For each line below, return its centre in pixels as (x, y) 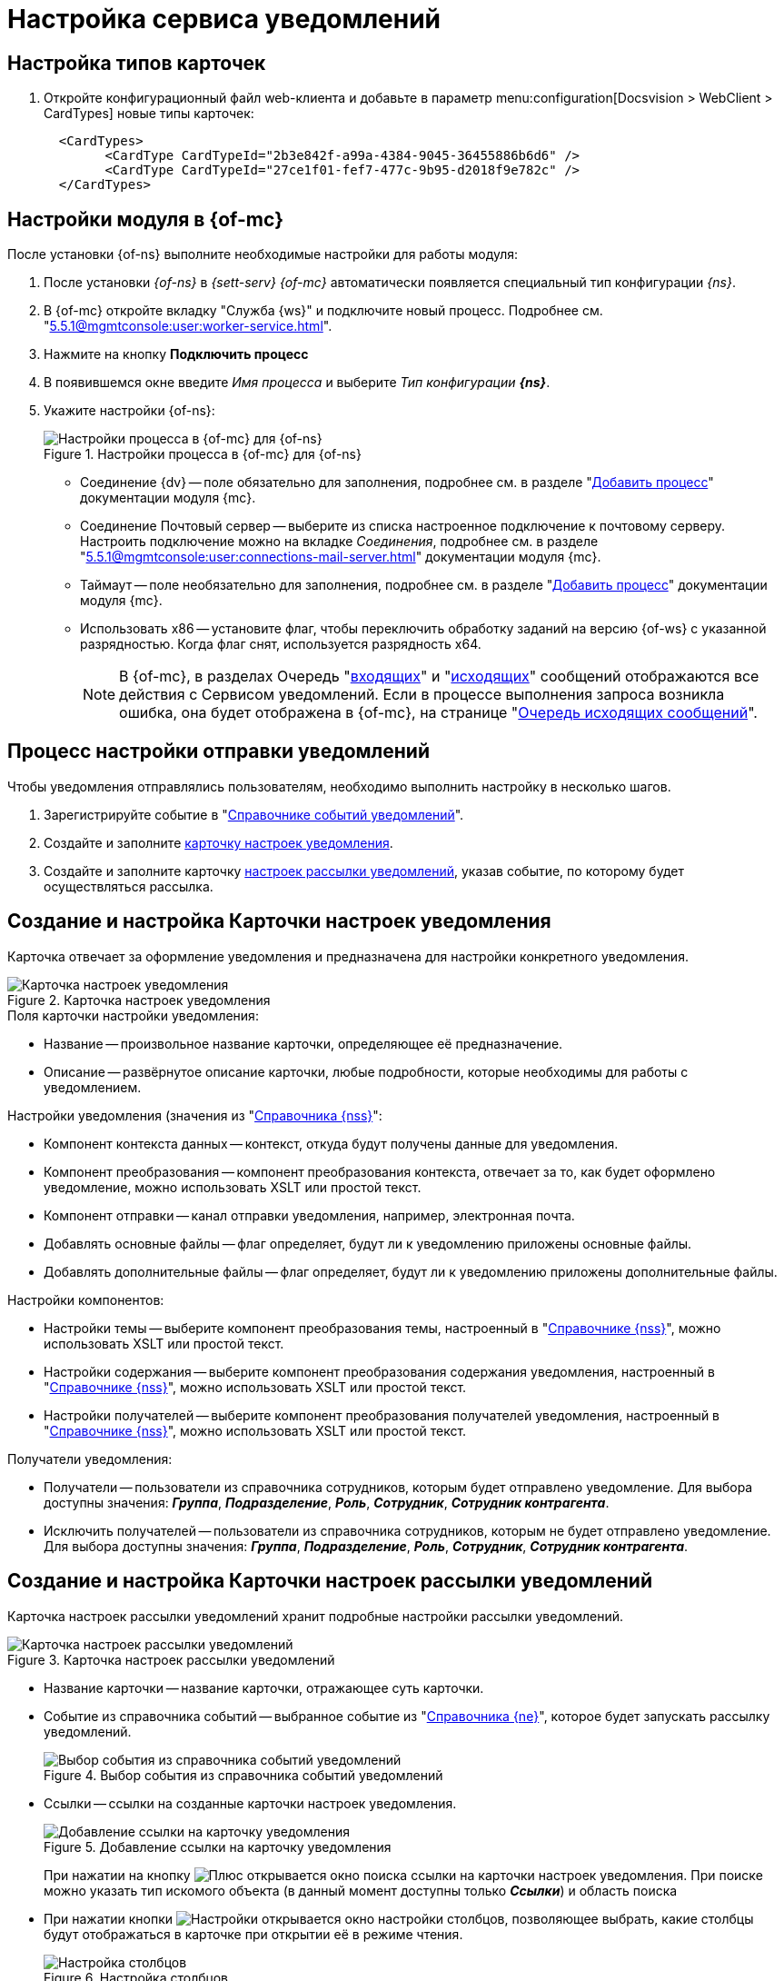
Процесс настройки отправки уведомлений (218, 752)
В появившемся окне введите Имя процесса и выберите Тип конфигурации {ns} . (297, 383)
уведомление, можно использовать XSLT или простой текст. (233, 1187)
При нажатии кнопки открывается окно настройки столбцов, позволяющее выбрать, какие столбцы (399, 1918)
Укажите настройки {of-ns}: (129, 411)
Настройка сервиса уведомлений (224, 19)
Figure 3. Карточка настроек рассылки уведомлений (171, 1659)
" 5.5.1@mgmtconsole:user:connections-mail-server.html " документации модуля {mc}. (341, 557)
